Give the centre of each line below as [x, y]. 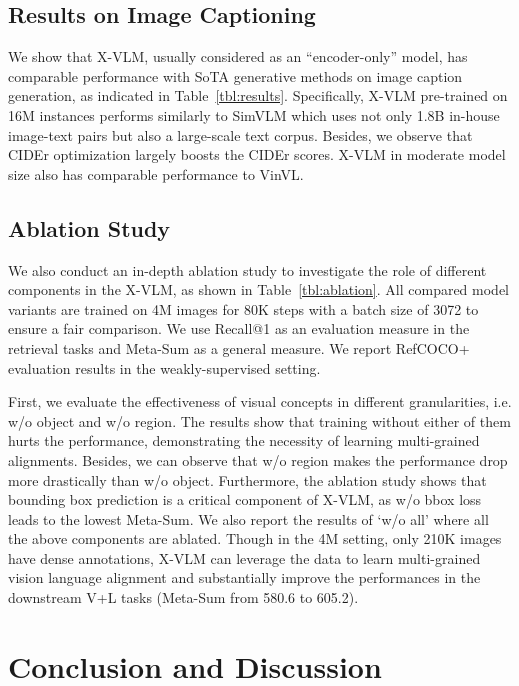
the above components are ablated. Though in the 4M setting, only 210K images [255, 538]
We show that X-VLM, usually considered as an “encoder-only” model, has [238, 56]
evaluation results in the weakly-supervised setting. [164, 367]
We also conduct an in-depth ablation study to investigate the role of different [247, 269]
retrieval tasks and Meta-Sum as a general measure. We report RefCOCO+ [239, 347]
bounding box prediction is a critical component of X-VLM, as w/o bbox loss [245, 499]
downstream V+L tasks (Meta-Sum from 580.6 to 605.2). [183, 597]
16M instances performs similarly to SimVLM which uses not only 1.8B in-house [254, 114]
